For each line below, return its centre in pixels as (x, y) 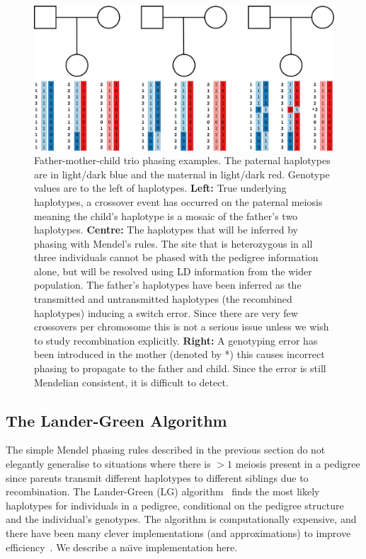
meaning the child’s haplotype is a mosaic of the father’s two (166, 215)
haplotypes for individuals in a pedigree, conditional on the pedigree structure (175, 505)
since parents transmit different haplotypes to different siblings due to (157, 477)
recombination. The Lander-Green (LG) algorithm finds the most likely (163, 491)
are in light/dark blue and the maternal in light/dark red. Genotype (182, 174)
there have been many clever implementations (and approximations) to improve (178, 533)
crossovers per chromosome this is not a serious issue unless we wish (182, 327)
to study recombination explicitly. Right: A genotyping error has (176, 340)
